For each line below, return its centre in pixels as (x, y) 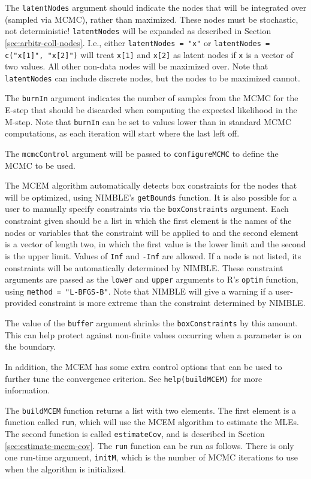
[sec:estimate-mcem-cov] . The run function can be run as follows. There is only (150, 445)
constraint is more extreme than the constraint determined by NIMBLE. (172, 303)
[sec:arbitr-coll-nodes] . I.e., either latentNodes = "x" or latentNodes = (138, 42)
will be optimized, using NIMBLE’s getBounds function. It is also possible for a (151, 197)
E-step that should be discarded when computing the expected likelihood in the (151, 110)
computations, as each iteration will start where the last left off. (122, 133)
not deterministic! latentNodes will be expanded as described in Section (138, 31)
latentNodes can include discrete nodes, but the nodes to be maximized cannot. (153, 78)
